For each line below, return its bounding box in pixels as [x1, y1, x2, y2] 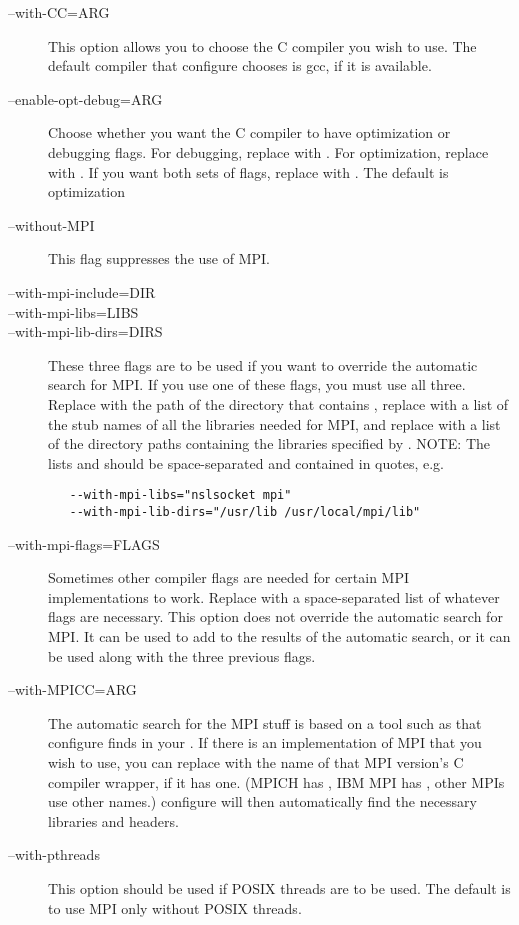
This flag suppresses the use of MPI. [48, 248, 270, 269]
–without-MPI [8, 214, 95, 235]
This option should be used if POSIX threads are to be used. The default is [48, 877, 511, 898]
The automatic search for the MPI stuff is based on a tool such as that [48, 712, 482, 733]
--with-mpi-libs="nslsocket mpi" [69, 488, 292, 503]
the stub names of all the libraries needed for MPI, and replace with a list [48, 413, 501, 434]
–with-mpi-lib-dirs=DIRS [8, 321, 163, 342]
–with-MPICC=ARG [8, 679, 137, 700]
